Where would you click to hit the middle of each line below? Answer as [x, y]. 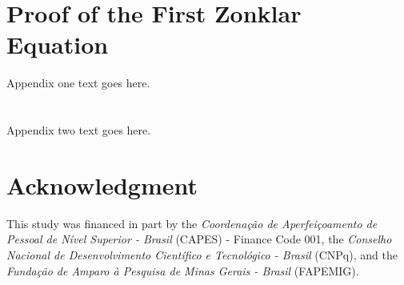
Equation [58, 44]
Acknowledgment [102, 185]
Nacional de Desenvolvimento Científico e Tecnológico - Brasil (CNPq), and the [202, 255]
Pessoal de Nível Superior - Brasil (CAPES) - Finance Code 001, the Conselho [199, 239]
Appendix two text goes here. [79, 130]
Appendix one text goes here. [78, 83]
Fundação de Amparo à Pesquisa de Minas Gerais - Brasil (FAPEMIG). [183, 270]
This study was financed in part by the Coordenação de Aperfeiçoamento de [192, 223]
